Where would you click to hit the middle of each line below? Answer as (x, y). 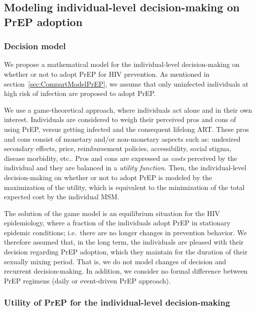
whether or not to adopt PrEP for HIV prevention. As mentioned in (107, 74)
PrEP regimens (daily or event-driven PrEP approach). (87, 280)
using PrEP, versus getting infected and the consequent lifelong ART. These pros (127, 129)
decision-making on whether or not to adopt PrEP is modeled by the (108, 177)
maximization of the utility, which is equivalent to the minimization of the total (124, 187)
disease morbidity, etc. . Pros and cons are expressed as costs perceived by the (121, 158)
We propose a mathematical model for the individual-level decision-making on (122, 64)
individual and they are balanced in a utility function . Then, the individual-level (125, 168)
